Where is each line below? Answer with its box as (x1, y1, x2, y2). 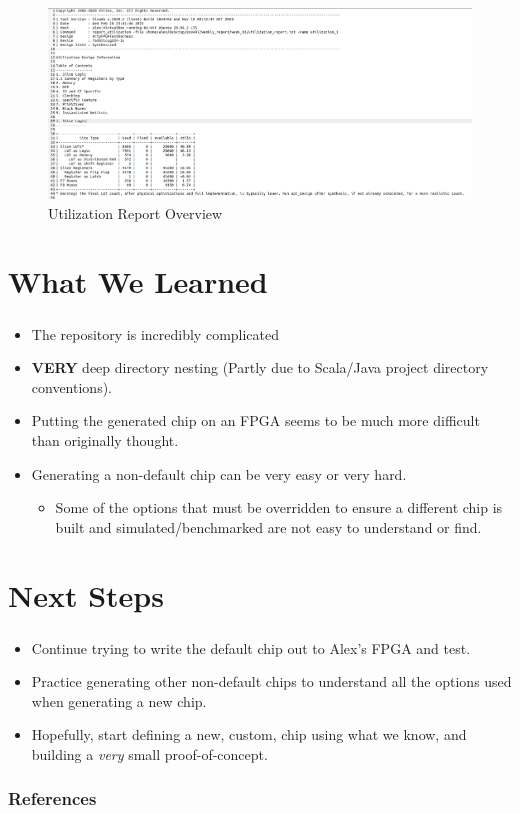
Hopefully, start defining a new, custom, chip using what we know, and (31, 724, 467, 745)
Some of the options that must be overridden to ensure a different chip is (55, 497, 503, 518)
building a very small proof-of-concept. (31, 743, 268, 764)
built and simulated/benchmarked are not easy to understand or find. (55, 516, 482, 537)
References (8, 786, 97, 811)
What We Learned (8, 261, 268, 302)
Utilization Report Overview (48, 202, 223, 223)
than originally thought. (31, 429, 179, 450)
